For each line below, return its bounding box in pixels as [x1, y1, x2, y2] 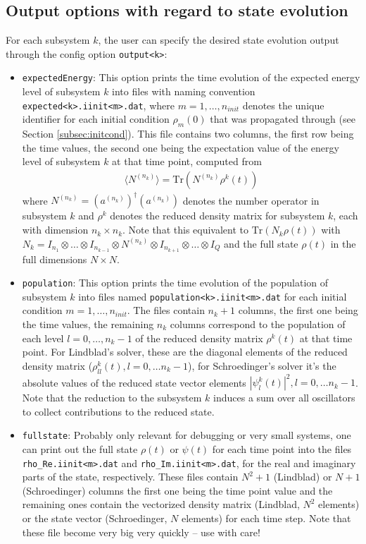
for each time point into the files [212, 441, 352, 456]
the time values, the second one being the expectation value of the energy [22, 140, 339, 155]
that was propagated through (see [210, 111, 355, 126]
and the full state [224, 236, 298, 250]
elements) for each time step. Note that [181, 510, 351, 525]
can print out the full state [22, 441, 138, 456]
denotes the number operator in [182, 193, 320, 207]
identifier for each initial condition [22, 111, 170, 126]
